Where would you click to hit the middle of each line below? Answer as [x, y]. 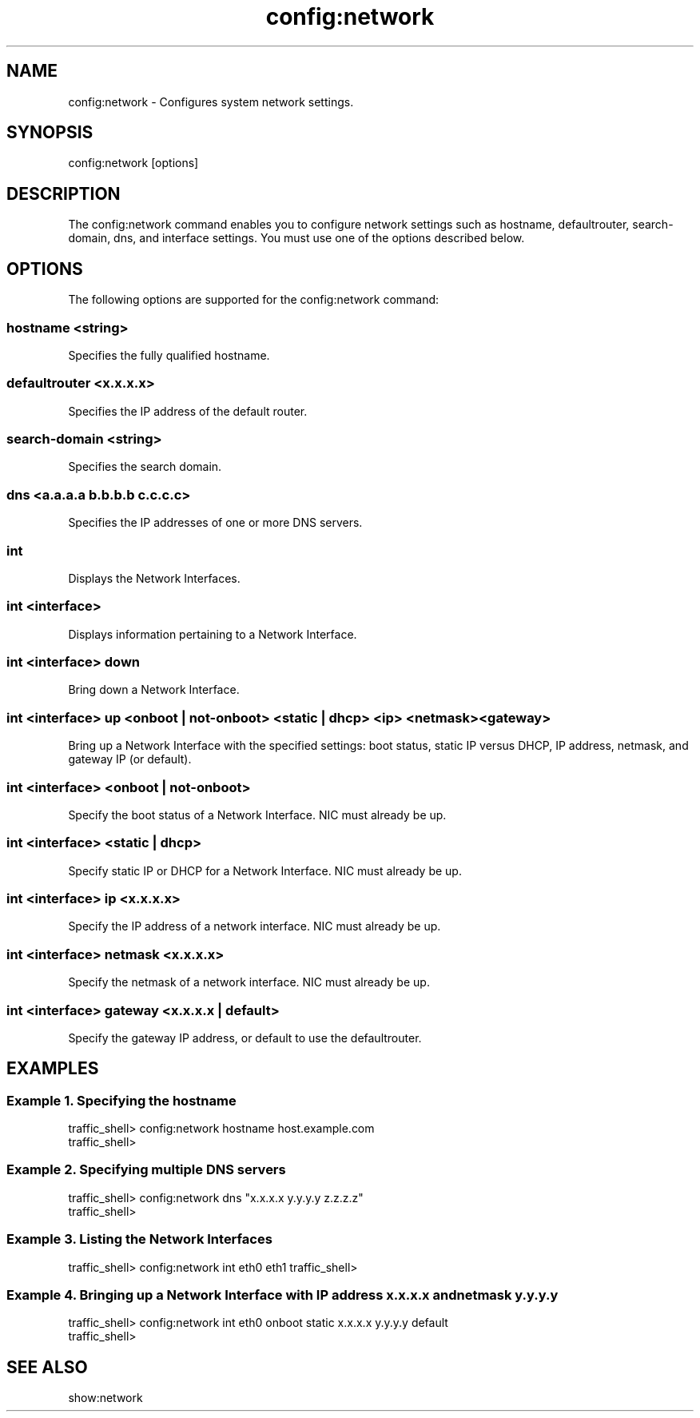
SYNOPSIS [50, 133]
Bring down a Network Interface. [154, 690]
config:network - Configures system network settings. [211, 102]
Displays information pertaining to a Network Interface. [213, 634]
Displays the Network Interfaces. [154, 578]
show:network [105, 1398]
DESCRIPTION [64, 193]
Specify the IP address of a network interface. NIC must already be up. [255, 926]
